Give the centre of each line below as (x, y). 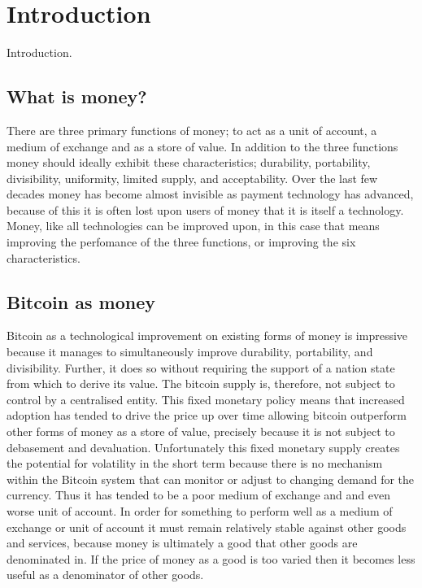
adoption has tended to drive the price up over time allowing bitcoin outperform (207, 415)
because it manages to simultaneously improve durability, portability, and (190, 352)
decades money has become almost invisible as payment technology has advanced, (210, 194)
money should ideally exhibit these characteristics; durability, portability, (189, 162)
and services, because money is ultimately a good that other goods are (182, 543)
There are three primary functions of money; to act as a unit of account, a (192, 130)
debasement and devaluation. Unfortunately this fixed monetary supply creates (203, 447)
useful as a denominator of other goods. (105, 575)
